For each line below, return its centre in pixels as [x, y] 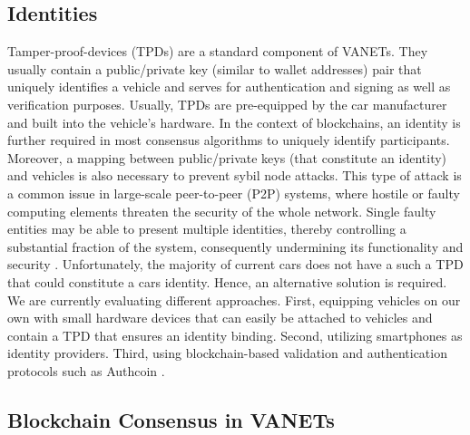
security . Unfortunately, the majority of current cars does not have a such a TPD [235, 264]
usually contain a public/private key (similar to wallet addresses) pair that [215, 68]
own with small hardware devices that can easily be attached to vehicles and [220, 318]
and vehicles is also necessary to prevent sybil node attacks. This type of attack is [235, 175]
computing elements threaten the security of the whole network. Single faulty [222, 211]
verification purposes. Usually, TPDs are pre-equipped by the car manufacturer [227, 104]
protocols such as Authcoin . [86, 370]
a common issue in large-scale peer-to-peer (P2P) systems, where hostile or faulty [234, 193]
